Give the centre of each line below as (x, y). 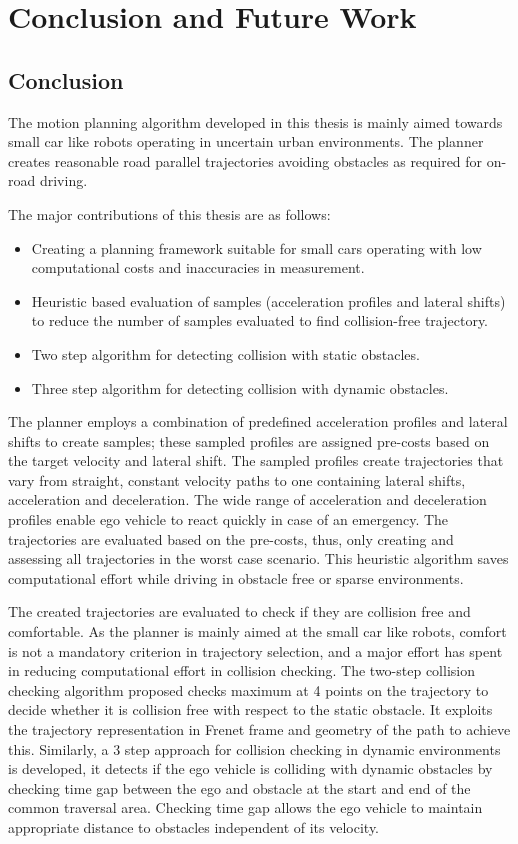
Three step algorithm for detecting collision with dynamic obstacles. (240, 387)
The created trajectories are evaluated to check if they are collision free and (239, 611)
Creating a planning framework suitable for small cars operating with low (256, 247)
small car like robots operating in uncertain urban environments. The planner (246, 141)
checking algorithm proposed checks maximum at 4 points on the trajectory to (248, 689)
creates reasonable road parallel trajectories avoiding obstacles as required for (245, 160)
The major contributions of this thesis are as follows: (169, 213)
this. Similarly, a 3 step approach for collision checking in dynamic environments (254, 748)
